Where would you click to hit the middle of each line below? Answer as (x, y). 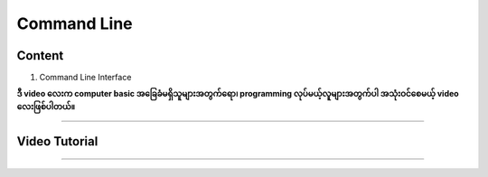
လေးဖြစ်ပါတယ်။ (46, 106)
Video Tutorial (57, 141)
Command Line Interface (85, 78)
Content (40, 56)
